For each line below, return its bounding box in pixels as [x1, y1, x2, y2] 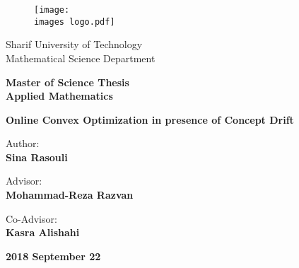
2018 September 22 [6, 248, 101, 263]
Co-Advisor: [6, 211, 57, 226]
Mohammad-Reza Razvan [6, 187, 134, 202]
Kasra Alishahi [6, 225, 80, 240]
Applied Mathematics [6, 88, 113, 103]
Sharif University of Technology [6, 37, 143, 52]
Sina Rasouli [6, 149, 68, 164]
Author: [6, 136, 40, 151]
